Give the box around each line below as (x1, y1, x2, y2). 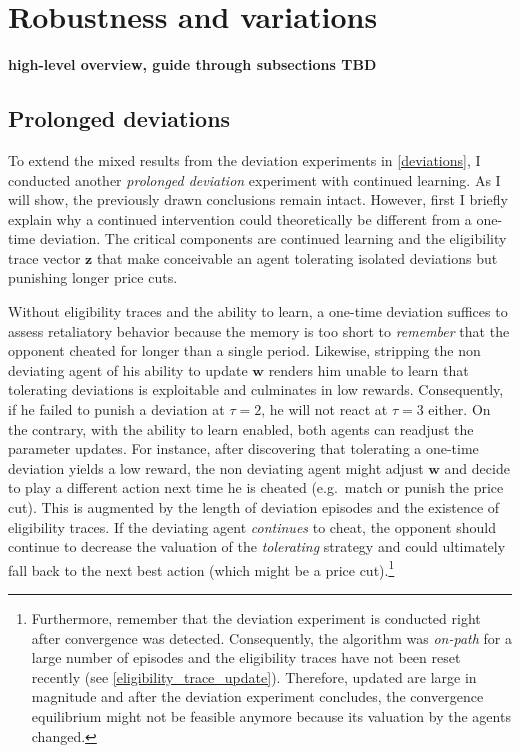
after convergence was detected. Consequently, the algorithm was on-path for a (31, 627, 512, 648)
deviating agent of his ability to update (8, 359, 248, 380)
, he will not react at (261, 399, 388, 420)
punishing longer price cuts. (8, 267, 178, 288)
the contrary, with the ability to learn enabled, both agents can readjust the (8, 418, 474, 439)
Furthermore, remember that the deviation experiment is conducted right (31, 608, 481, 629)
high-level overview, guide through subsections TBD (8, 54, 377, 75)
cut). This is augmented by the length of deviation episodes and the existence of (8, 497, 500, 518)
